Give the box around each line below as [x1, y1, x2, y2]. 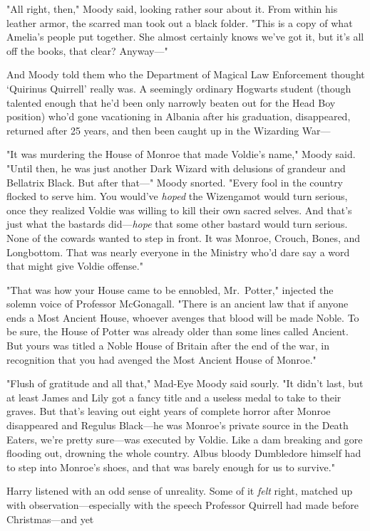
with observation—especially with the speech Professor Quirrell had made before [6, 498, 359, 512]
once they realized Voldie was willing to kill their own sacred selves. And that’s [6, 202, 352, 217]
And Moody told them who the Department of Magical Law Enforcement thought [6, 67, 365, 82]
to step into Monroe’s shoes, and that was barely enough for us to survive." [6, 459, 335, 474]
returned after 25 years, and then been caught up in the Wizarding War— [6, 122, 331, 137]
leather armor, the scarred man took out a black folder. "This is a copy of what [6, 15, 353, 30]
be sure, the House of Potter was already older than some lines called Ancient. [6, 324, 349, 339]
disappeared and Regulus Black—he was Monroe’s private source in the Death [6, 418, 349, 433]
